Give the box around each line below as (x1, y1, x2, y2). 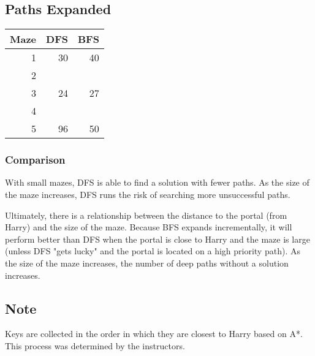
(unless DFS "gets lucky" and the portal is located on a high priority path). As (5, 244, 300, 257)
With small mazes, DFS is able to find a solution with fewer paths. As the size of (5, 176, 309, 189)
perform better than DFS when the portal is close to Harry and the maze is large (5, 232, 310, 245)
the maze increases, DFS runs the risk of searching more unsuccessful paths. (5, 188, 290, 201)
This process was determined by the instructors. (5, 339, 185, 352)
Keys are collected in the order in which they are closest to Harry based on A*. (5, 327, 303, 340)
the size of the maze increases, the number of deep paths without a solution (5, 256, 289, 269)
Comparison (5, 152, 66, 167)
